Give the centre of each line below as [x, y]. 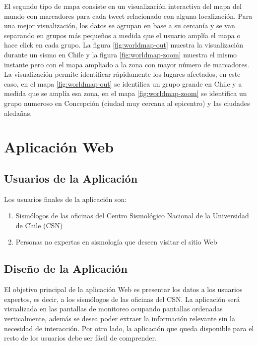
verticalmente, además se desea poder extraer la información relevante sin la [120, 319]
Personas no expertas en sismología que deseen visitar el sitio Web [116, 242]
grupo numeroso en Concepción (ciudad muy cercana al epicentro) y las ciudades [127, 103]
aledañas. [18, 113]
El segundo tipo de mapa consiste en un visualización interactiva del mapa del [123, 6]
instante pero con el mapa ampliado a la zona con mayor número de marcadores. [127, 64]
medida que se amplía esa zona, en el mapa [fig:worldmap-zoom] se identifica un [126, 93]
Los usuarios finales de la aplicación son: [65, 199]
